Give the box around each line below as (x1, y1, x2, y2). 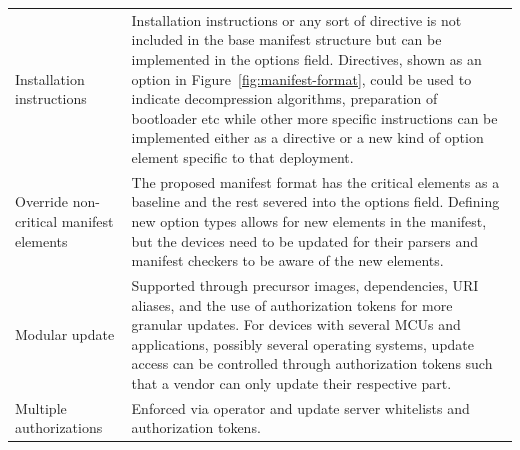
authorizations (15, 417, 103, 438)
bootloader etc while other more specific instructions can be (131, 107, 498, 128)
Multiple (15, 397, 67, 418)
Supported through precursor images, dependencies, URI (131, 274, 479, 295)
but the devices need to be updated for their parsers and (131, 230, 479, 251)
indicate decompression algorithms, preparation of (131, 88, 438, 109)
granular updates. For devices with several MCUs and (131, 314, 461, 335)
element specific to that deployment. (131, 146, 354, 167)
